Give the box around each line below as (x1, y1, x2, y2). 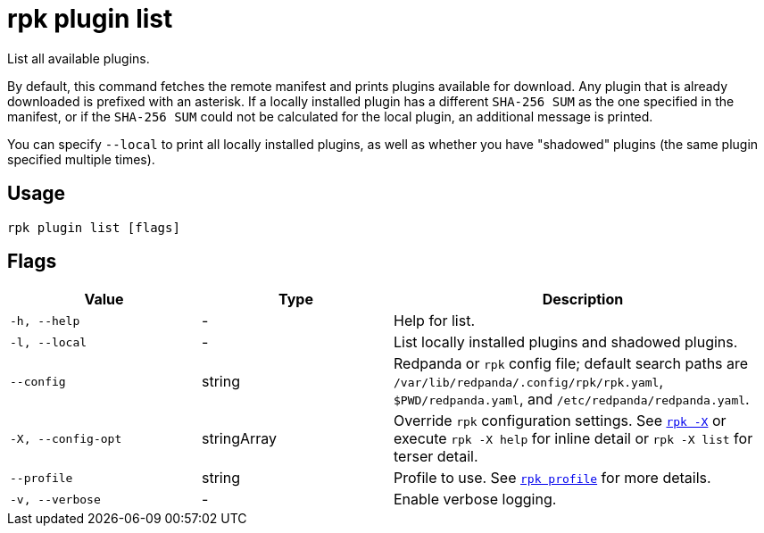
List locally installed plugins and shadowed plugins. (394, 333, 738, 352)
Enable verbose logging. (394, 490, 557, 509)
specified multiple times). (7, 151, 155, 167)
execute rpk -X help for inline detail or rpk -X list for (394, 429, 753, 448)
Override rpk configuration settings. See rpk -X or (394, 412, 727, 430)
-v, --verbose (10, 492, 101, 506)
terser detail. (394, 447, 478, 466)
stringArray (202, 429, 278, 448)
